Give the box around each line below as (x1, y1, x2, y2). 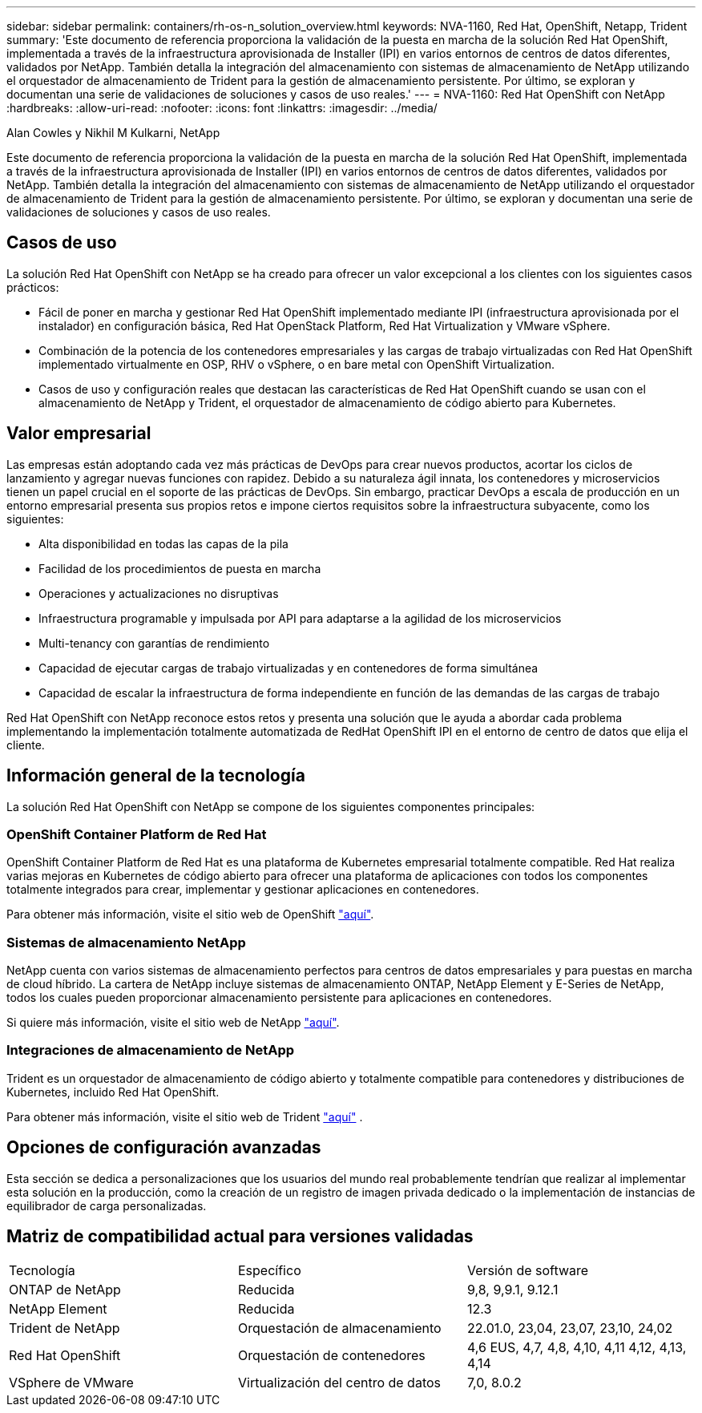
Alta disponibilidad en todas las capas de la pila (38, 536, 288, 551)
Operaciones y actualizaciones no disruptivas (38, 586, 279, 600)
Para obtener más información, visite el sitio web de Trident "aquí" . (6, 1109, 363, 1124)
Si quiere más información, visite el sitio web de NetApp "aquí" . (6, 1015, 340, 1030)
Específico (237, 1262, 301, 1279)
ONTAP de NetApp (9, 1282, 121, 1298)
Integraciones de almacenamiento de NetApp (6, 1042, 295, 1059)
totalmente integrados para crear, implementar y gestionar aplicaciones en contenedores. (6, 882, 479, 897)
